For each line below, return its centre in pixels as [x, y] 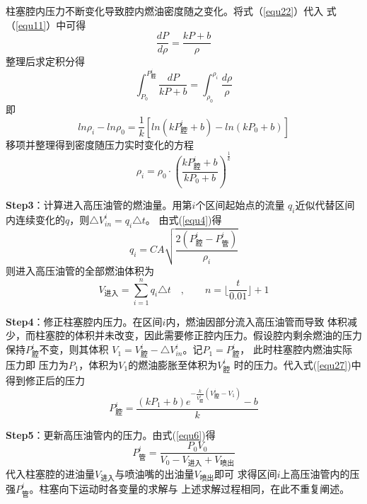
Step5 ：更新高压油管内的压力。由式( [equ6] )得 [111, 434]
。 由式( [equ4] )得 [183, 219]
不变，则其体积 [74, 349]
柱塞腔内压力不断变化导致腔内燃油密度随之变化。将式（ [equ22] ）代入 [165, 11]
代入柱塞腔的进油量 [50, 473]
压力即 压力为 [37, 364]
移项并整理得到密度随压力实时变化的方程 [100, 144]
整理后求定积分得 [45, 61]
